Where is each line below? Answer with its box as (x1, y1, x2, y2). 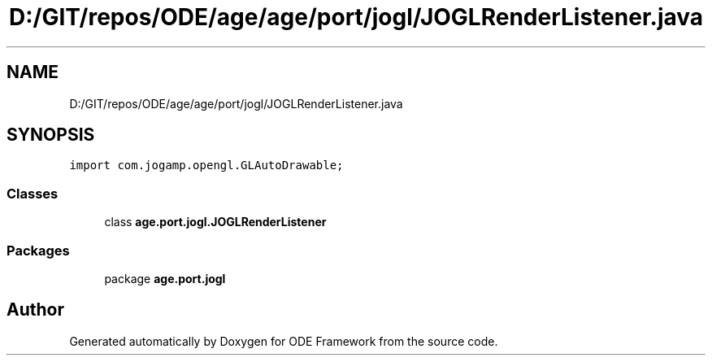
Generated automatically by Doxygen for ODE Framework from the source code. (69, 334, 498, 348)
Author (7, 299, 64, 321)
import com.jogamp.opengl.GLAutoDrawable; (69, 159, 344, 172)
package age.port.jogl (104, 271, 226, 286)
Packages (7, 242, 70, 259)
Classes (7, 185, 59, 202)
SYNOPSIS (7, 124, 95, 146)
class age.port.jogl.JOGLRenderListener (104, 215, 327, 229)
